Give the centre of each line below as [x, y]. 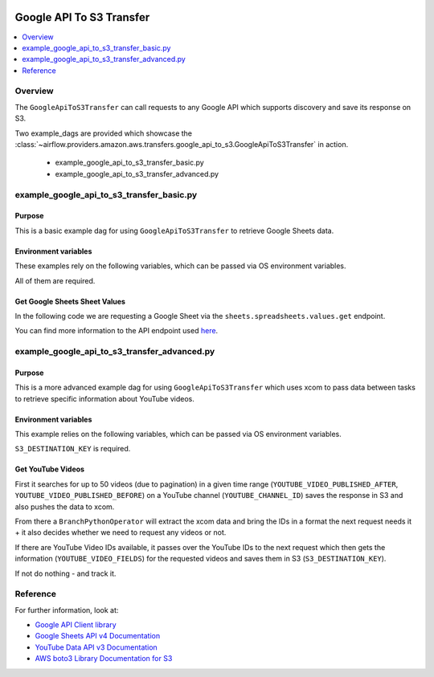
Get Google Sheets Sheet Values [70, 301]
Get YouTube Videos [49, 469]
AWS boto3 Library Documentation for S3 [104, 659]
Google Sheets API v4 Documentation [98, 636]
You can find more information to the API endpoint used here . [117, 331]
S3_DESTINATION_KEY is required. [73, 449]
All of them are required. [55, 280]
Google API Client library [76, 625]
